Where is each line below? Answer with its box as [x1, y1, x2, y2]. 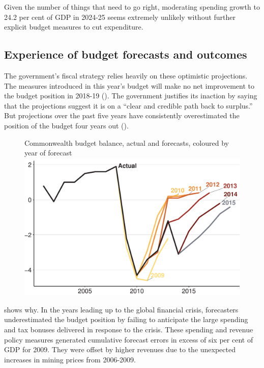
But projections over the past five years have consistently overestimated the [4, 110, 240, 121]
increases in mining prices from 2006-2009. [4, 354, 136, 364]
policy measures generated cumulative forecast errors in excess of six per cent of [4, 334, 253, 345]
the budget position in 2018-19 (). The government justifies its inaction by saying [4, 90, 257, 101]
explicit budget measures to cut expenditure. [4, 21, 143, 32]
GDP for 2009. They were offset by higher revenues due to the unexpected [4, 344, 236, 355]
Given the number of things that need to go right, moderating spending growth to [4, 2, 260, 12]
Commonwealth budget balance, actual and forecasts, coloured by [24, 137, 229, 148]
